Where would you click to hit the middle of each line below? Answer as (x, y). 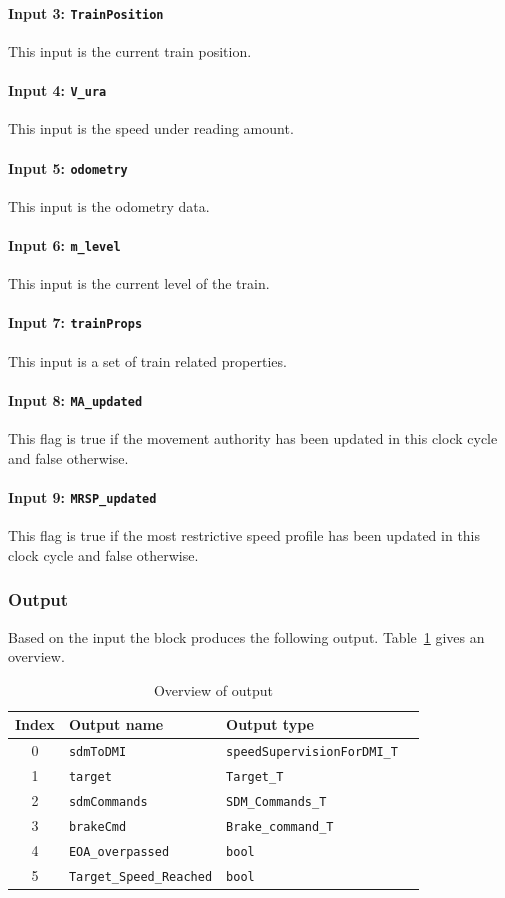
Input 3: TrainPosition (86, 12)
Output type (270, 724)
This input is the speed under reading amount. (151, 128)
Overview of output (213, 689)
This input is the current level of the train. (139, 283)
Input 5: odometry (68, 167)
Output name (116, 724)
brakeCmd (97, 826)
